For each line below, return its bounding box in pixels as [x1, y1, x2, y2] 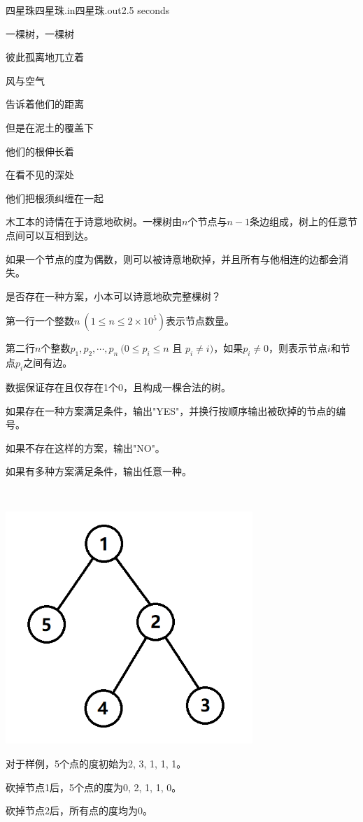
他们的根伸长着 [6, 143, 74, 158]
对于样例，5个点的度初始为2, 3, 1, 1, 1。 [6, 756, 187, 771]
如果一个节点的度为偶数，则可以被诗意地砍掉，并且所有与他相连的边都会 [6, 251, 339, 266]
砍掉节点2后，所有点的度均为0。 [6, 803, 152, 818]
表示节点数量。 [165, 313, 234, 328]
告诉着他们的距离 [6, 97, 84, 111]
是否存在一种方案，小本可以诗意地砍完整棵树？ [6, 288, 221, 303]
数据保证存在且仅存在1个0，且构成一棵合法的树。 [6, 379, 231, 394]
